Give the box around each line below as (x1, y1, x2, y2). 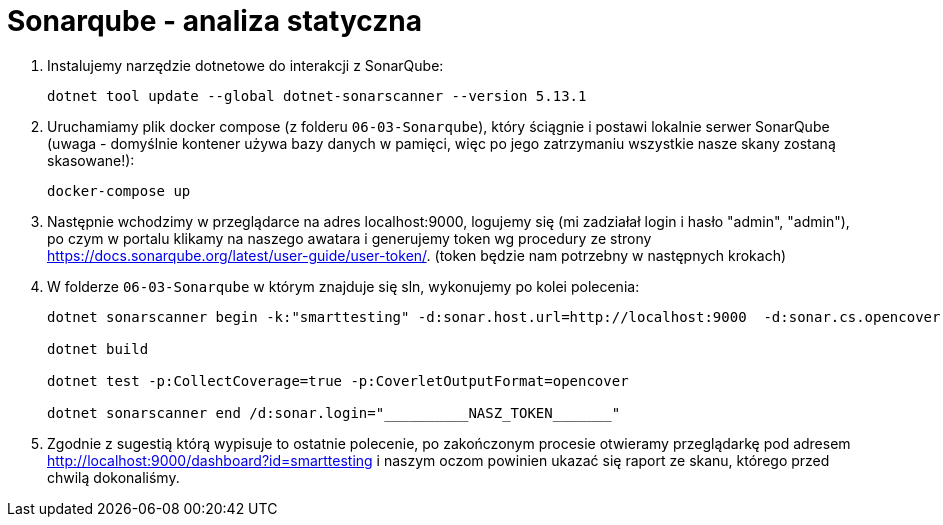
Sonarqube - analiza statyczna (7, 4, 422, 38)
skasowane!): (47, 151, 135, 169)
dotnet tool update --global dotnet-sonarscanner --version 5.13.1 (47, 87, 587, 104)
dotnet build (47, 340, 149, 357)
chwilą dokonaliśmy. (47, 468, 180, 486)
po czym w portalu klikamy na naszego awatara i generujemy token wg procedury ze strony (47, 229, 652, 247)
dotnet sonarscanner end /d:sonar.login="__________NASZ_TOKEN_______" (47, 404, 621, 421)
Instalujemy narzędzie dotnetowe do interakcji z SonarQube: (47, 56, 444, 74)
